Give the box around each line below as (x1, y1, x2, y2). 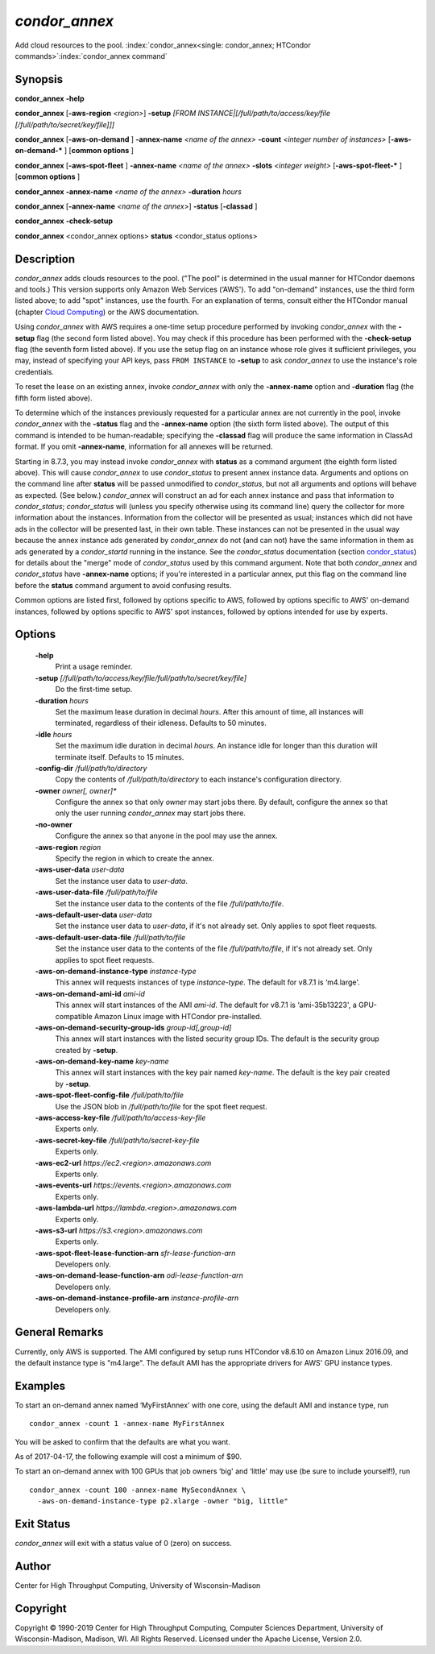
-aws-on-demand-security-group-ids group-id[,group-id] (35, 1022, 232, 1032)
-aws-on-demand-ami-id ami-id (35, 989, 145, 998)
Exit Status (14, 1517, 71, 1531)
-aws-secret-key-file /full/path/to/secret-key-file (35, 1135, 201, 1145)
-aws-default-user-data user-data (35, 910, 152, 919)
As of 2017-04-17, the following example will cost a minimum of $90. (14, 1452, 242, 1461)
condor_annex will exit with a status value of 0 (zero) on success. (14, 1539, 233, 1548)
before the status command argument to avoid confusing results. (14, 580, 232, 590)
